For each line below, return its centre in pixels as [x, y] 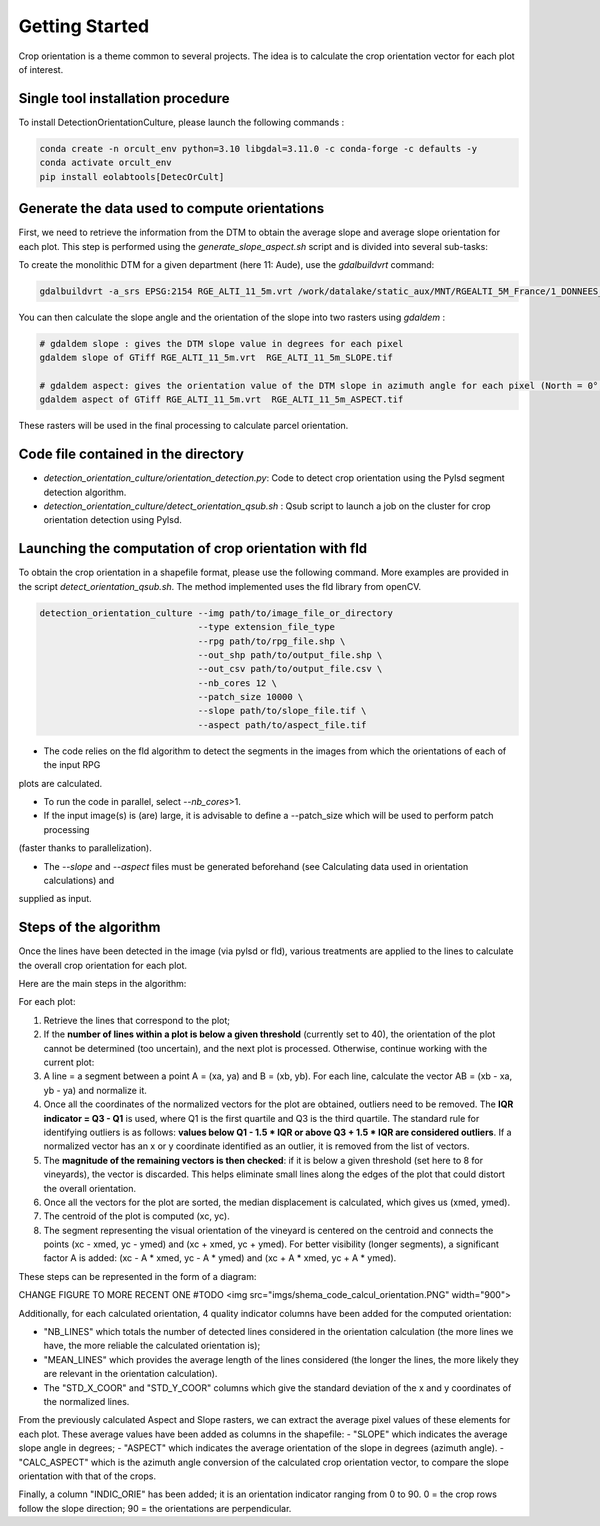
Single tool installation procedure [124, 98]
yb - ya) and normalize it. [95, 1090]
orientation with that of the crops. [87, 1476]
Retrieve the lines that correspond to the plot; [136, 1020]
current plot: [69, 1062]
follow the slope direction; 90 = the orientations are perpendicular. [155, 1508]
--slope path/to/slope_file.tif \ [282, 711]
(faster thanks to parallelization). [85, 848]
